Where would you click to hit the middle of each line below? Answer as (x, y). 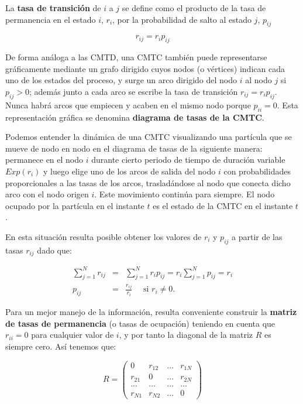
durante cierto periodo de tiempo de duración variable (188, 160)
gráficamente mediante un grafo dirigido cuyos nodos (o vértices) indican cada (145, 68)
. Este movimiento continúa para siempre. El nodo (185, 194)
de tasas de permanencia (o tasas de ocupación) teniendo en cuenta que (140, 323)
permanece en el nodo (44, 160)
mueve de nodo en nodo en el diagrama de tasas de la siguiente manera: (134, 148)
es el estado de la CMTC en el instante (223, 205)
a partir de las (257, 236)
